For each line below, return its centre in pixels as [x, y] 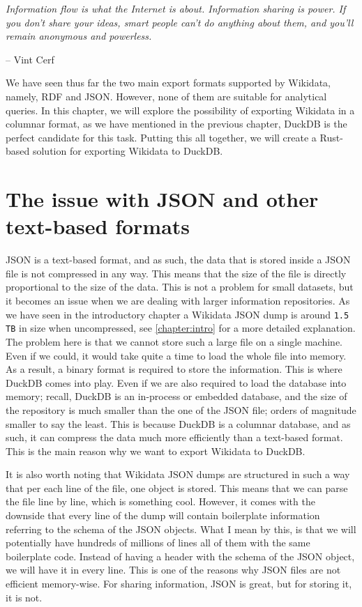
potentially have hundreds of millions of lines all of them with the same [158, 543]
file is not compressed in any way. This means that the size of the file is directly [176, 273]
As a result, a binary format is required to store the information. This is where [174, 369]
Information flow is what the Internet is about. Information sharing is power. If [176, 8]
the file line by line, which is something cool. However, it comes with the [160, 501]
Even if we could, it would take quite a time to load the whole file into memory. [176, 355]
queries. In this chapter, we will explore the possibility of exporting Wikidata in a [180, 110]
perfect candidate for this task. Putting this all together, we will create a [161, 137]
